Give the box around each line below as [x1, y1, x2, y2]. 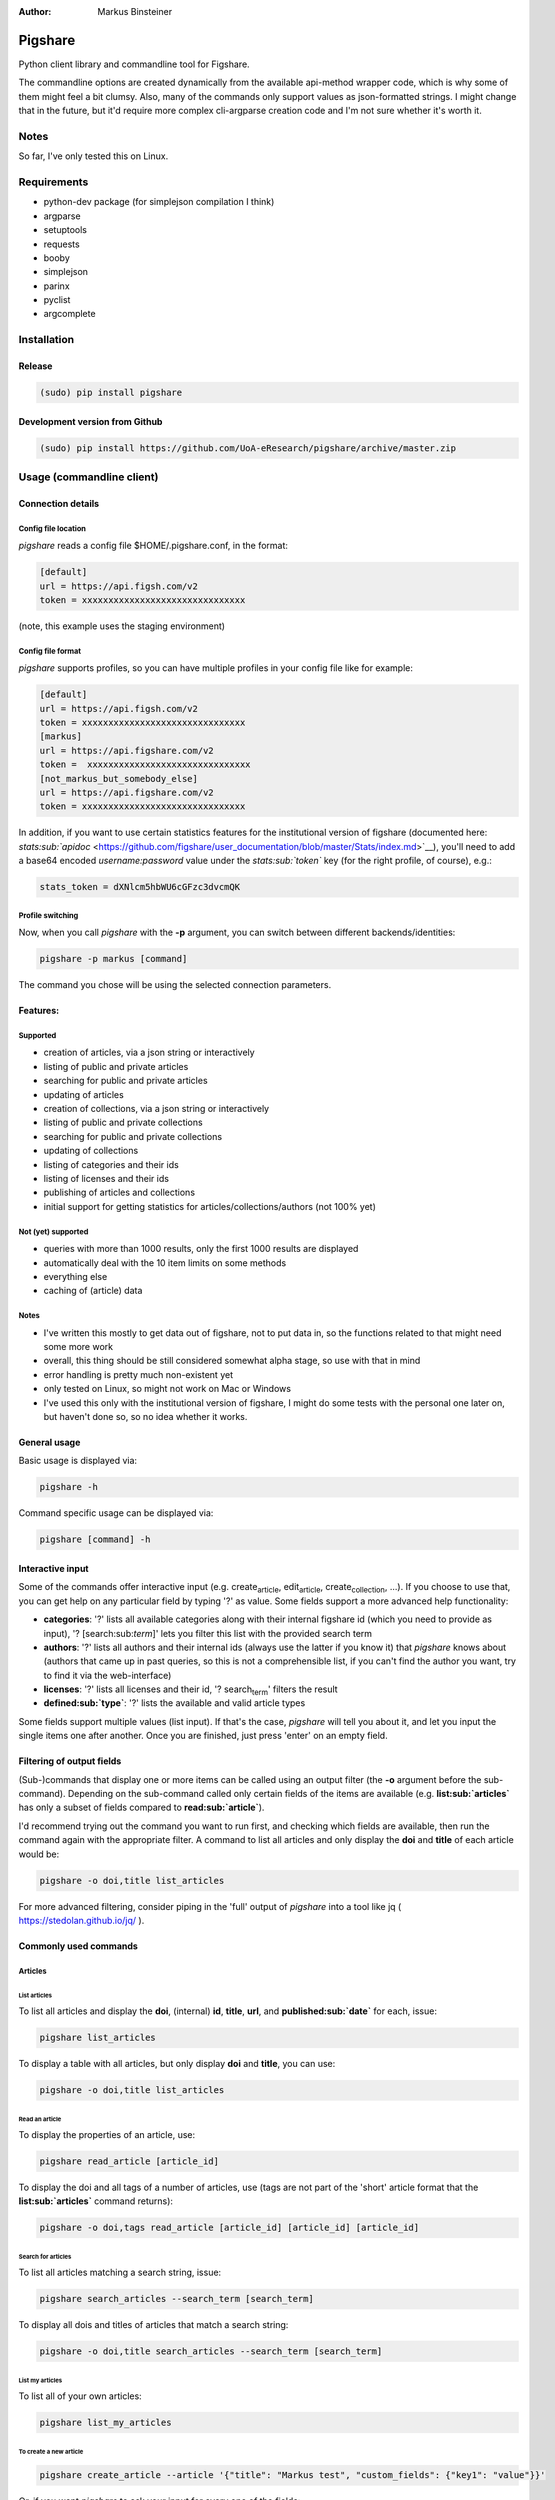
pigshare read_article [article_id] [39, 2155, 220, 2167]
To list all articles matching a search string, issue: [18, 2266, 222, 2279]
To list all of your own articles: [18, 2390, 142, 2402]
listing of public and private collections [43, 1116, 204, 1129]
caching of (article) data [43, 1285, 143, 1297]
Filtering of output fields [18, 1755, 122, 1767]
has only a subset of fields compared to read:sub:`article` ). [18, 1801, 265, 1814]
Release [18, 360, 53, 372]
